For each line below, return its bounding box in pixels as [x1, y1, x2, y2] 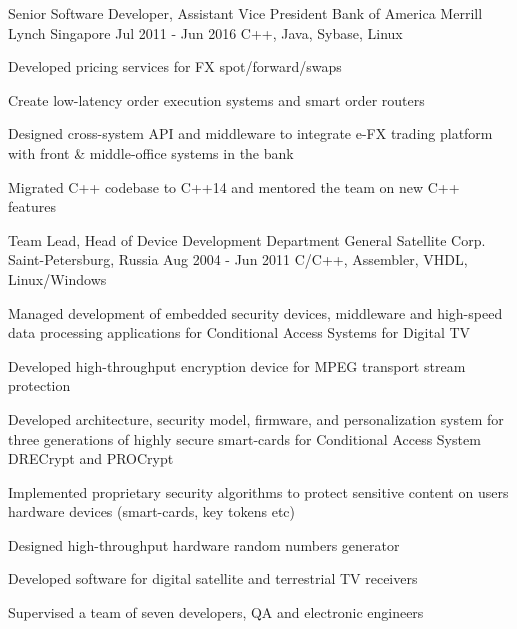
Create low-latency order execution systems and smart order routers [8, 89, 425, 110]
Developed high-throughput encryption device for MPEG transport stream [8, 355, 466, 376]
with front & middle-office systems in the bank [8, 142, 294, 163]
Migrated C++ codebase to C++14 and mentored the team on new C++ [8, 176, 460, 197]
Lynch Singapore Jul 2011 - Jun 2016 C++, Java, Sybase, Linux [8, 22, 403, 43]
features [8, 196, 56, 217]
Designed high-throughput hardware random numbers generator [8, 534, 400, 555]
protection [8, 375, 71, 396]
